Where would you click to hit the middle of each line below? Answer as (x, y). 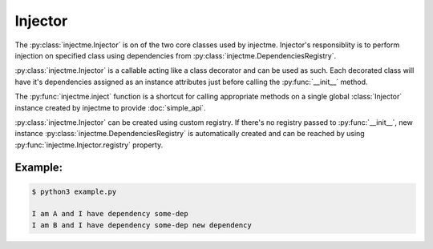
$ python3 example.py (74, 191)
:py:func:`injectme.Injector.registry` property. (89, 145)
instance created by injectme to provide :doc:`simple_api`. (110, 107)
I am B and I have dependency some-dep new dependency (142, 225)
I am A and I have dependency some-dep (110, 214)
